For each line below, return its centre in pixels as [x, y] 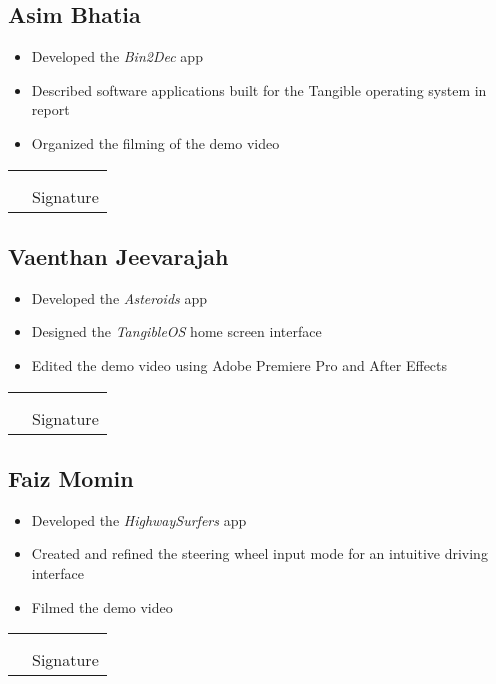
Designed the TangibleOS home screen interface [176, 331]
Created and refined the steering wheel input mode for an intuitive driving [259, 553]
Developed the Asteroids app [119, 297]
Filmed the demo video [102, 606]
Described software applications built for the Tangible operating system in [259, 89]
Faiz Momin [71, 477]
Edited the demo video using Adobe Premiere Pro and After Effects [239, 364]
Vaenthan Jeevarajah [118, 255]
